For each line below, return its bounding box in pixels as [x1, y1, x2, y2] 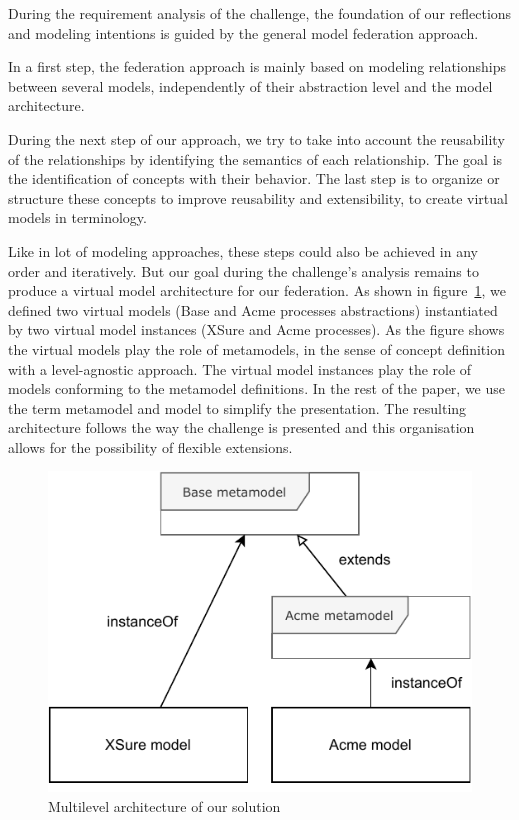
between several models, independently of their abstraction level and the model [8, 75, 493, 96]
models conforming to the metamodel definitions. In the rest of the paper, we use [8, 378, 506, 399]
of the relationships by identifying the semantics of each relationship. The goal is [8, 148, 503, 169]
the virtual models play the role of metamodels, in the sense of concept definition [8, 338, 505, 359]
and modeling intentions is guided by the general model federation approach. [8, 22, 479, 43]
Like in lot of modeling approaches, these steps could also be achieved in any [8, 240, 478, 261]
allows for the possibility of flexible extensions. [8, 436, 293, 457]
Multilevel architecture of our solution [48, 795, 281, 816]
